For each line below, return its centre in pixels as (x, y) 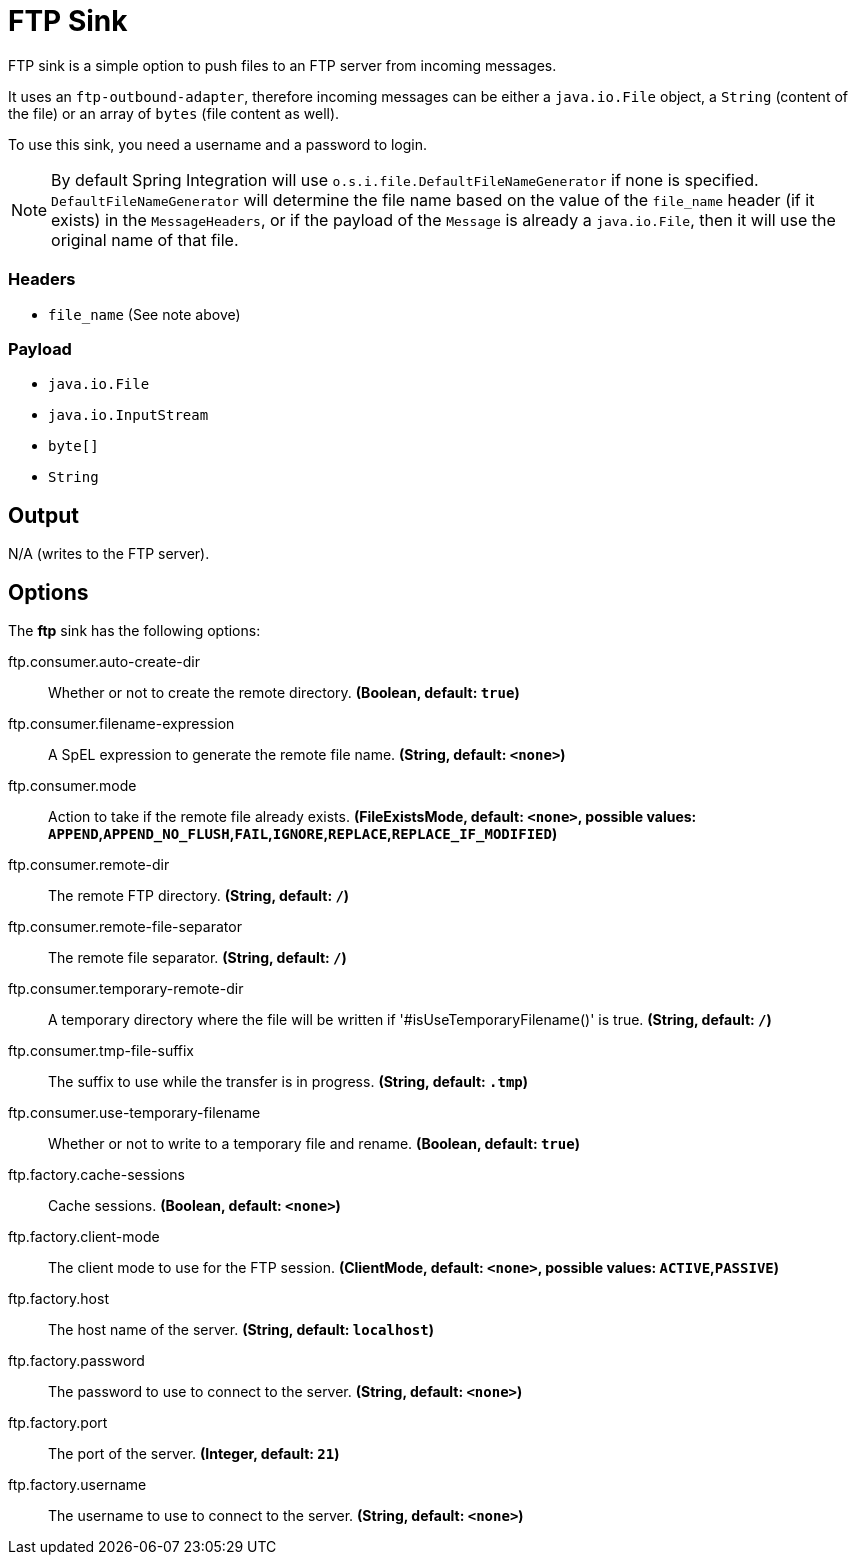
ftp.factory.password (76, 1360)
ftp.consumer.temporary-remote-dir (126, 988)
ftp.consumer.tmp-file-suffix (101, 1050)
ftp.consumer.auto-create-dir (104, 661)
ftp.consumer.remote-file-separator (125, 926)
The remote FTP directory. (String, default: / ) (199, 895)
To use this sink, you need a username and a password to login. (218, 144)
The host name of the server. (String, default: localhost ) (241, 1329)
